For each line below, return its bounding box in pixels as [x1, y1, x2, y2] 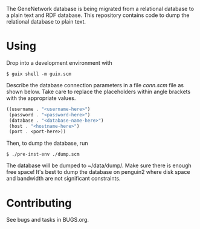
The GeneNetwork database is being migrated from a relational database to [6, 5, 195, 12]
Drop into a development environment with [6, 59, 113, 66]
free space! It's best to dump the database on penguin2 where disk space [6, 168, 190, 176]
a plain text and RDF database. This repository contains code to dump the [6, 12, 190, 19]
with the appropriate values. [6, 94, 76, 102]
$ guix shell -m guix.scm [6, 71, 71, 77]
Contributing [6, 196, 72, 210]
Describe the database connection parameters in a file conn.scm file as [6, 81, 184, 88]
